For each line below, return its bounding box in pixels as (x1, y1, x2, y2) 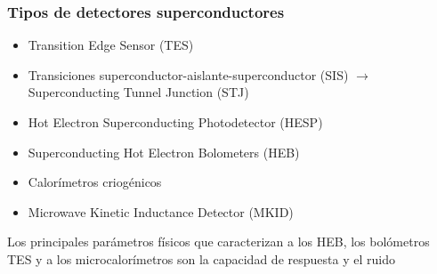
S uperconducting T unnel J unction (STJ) (28, 83, 249, 101)
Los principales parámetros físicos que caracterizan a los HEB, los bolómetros (7, 232, 430, 251)
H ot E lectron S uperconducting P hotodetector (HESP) (28, 113, 323, 131)
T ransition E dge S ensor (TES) (28, 36, 194, 54)
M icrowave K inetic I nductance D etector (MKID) (28, 202, 294, 221)
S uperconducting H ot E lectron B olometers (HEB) (28, 142, 300, 161)
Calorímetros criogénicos (28, 173, 162, 191)
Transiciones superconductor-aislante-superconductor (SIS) (28, 65, 349, 84)
